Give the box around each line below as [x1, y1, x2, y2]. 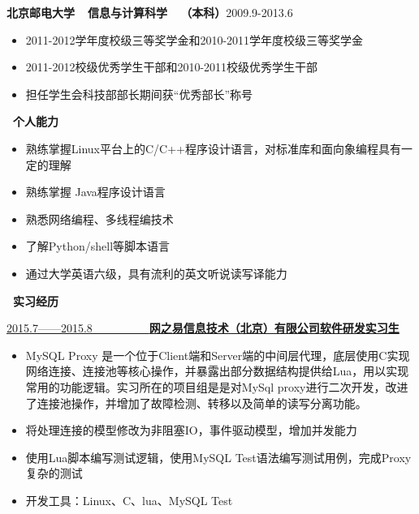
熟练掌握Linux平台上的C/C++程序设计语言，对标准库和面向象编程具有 [25, 139, 402, 156]
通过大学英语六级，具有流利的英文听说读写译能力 [25, 264, 287, 281]
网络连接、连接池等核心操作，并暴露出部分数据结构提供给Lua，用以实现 [25, 362, 409, 379]
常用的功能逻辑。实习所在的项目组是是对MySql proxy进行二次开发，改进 [25, 378, 408, 395]
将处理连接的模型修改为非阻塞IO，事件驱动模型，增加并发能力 [25, 422, 357, 439]
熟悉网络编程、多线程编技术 [25, 210, 174, 227]
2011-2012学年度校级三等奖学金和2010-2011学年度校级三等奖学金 [25, 31, 364, 48]
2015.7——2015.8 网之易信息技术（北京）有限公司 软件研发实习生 [6, 319, 400, 336]
